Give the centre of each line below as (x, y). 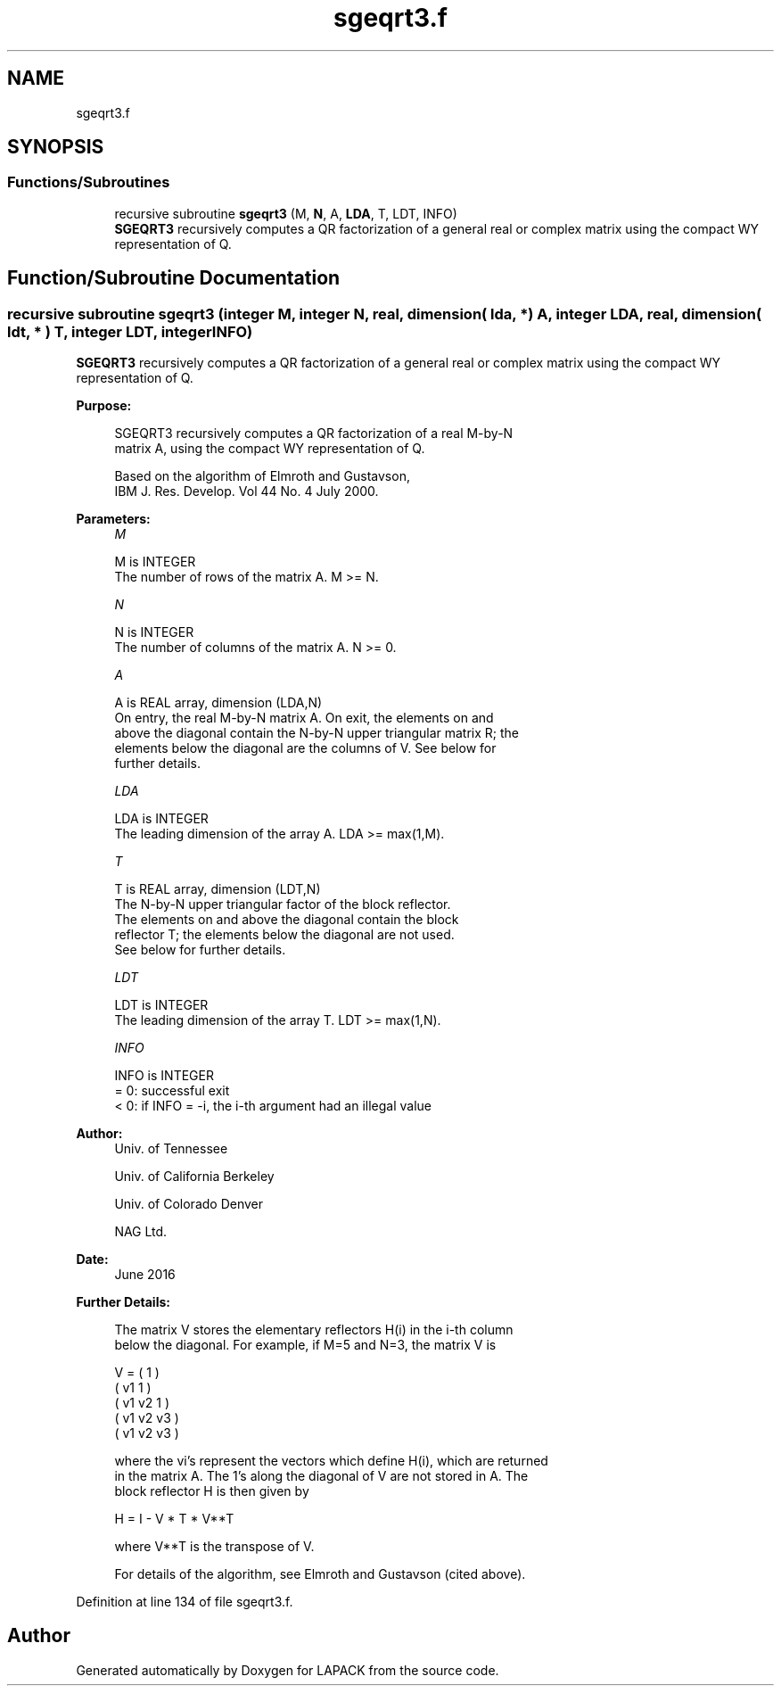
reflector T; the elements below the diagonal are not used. (284, 935)
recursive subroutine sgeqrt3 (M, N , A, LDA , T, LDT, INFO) (286, 213)
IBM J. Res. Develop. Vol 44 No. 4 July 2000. (247, 491)
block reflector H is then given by (212, 1491)
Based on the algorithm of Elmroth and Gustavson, (262, 476)
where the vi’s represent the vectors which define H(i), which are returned (331, 1461)
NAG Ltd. (141, 1232)
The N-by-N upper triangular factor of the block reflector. (283, 904)
